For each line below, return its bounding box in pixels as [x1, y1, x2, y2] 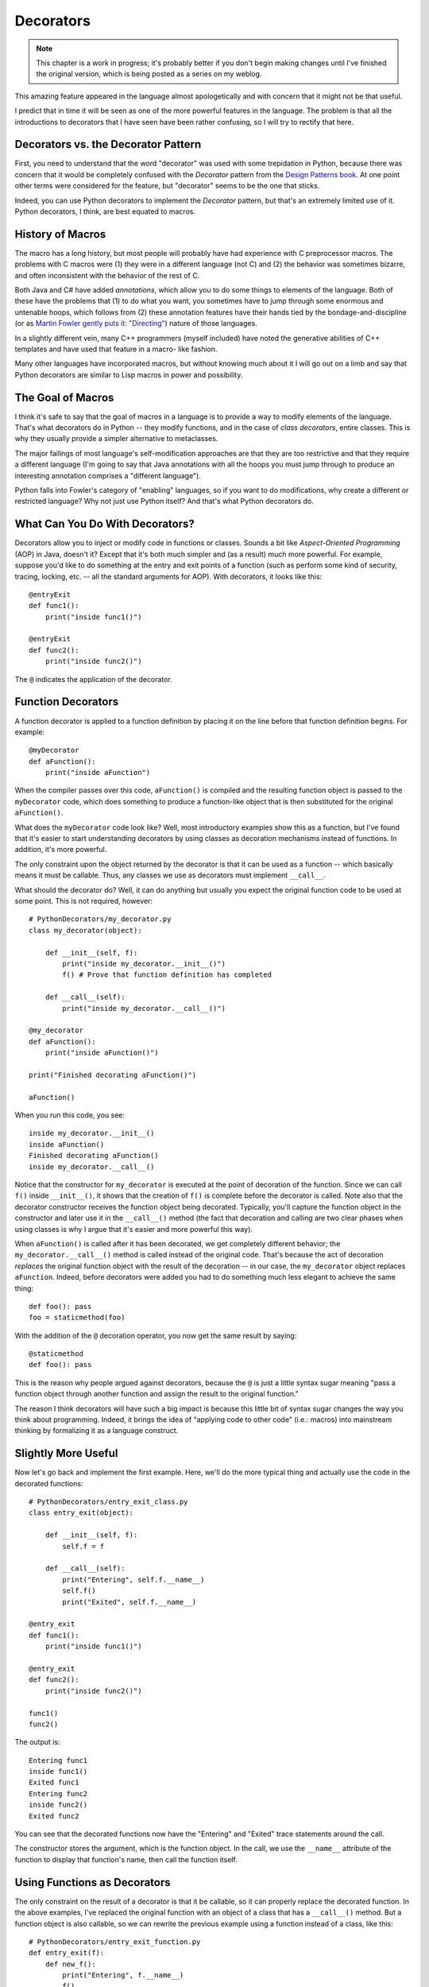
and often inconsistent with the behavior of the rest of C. [14, 270, 200, 280]
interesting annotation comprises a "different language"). [14, 471, 202, 480]
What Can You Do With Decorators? [14, 517, 195, 531]
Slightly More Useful [14, 1447, 118, 1460]
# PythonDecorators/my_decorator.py [29, 915, 172, 924]
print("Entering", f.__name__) [62, 1971, 184, 1980]
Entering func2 [29, 1789, 88, 1798]
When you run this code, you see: [14, 1110, 126, 1120]
